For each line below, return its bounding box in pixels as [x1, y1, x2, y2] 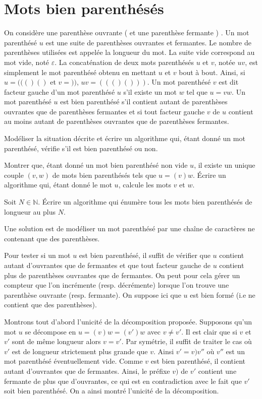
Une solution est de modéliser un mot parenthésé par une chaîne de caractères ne [4, 223, 255, 234]
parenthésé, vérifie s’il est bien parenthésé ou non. [4, 143, 158, 153]
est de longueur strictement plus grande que [12, 346, 148, 356]
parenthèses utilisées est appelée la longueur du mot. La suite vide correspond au [4, 47, 255, 57]
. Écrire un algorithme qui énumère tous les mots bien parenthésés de [38, 196, 252, 207]
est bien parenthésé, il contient [150, 356, 245, 366]
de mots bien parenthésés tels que [52, 169, 156, 180]
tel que [186, 86, 207, 97]
